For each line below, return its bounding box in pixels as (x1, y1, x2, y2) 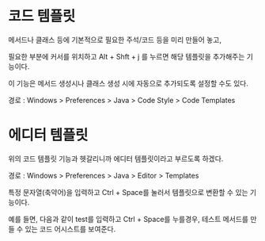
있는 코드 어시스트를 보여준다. (25, 224, 116, 234)
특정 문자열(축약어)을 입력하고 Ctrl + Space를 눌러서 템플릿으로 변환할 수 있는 (8, 187, 248, 197)
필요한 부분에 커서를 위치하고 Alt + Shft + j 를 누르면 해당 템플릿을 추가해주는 (8, 52, 245, 61)
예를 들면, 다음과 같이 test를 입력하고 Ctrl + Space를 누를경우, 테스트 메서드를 (8, 214, 249, 224)
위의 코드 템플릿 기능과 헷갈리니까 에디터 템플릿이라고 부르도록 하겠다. (8, 154, 224, 163)
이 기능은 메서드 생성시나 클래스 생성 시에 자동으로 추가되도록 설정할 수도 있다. (8, 78, 249, 88)
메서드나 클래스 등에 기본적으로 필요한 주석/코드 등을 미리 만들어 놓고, (8, 35, 221, 44)
